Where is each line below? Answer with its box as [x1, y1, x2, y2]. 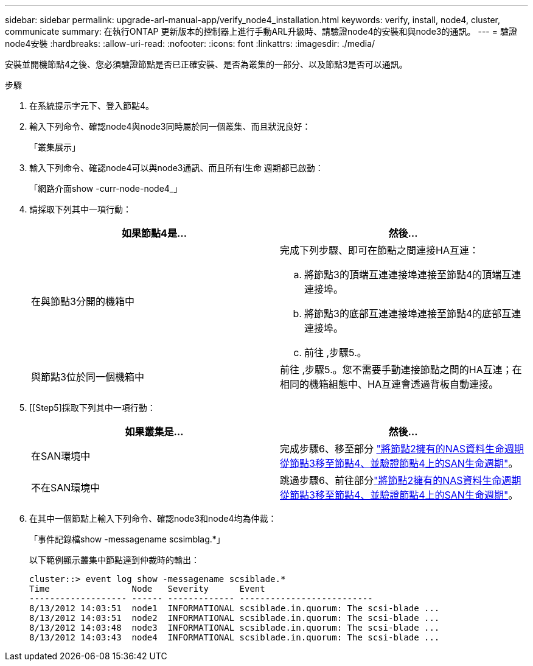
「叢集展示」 [29, 142, 80, 152]
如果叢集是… [125, 426, 184, 438]
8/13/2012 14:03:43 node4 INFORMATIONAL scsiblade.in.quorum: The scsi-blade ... [29, 633, 440, 642]
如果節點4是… [122, 227, 187, 239]
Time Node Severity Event [29, 584, 265, 594]
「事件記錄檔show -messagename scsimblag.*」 [29, 534, 225, 544]
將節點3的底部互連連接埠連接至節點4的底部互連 [304, 307, 521, 320]
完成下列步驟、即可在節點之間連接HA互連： [280, 244, 479, 256]
